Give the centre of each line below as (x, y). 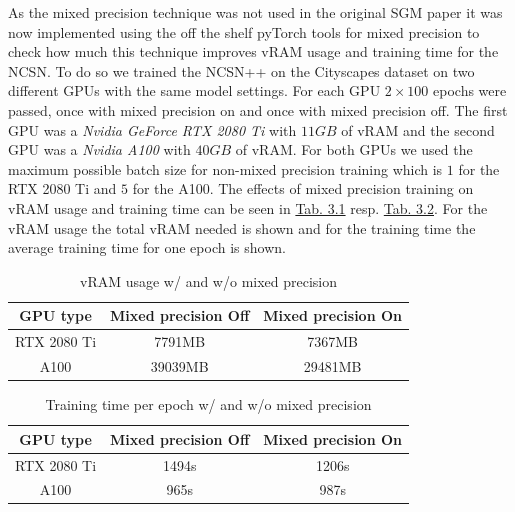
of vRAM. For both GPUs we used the (354, 149)
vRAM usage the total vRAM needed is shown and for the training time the (242, 227)
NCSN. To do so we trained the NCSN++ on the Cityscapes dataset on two (241, 70)
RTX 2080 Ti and (62, 188)
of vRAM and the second (418, 129)
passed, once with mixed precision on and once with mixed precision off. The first (258, 109)
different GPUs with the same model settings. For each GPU (194, 90)
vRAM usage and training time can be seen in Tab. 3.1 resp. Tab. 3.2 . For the (248, 207)
